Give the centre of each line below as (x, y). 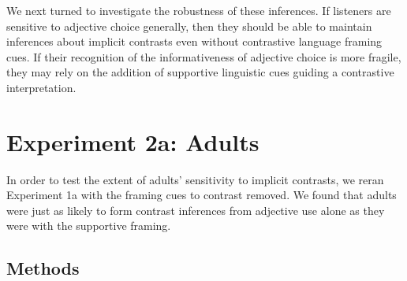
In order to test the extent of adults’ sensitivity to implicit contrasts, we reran (195, 179)
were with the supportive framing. (89, 226)
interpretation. (41, 87)
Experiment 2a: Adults (133, 141)
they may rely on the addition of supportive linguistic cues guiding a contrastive (200, 72)
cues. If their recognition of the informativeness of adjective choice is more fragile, (204, 56)
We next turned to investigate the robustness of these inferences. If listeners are (199, 10)
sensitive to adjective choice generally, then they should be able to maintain (189, 26)
